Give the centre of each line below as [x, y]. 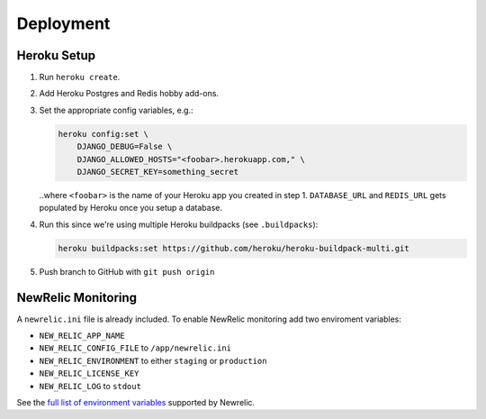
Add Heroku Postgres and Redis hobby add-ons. [129, 94]
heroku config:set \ [103, 134]
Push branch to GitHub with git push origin [127, 271]
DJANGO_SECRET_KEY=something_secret [157, 172]
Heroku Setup [56, 55]
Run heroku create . [80, 77]
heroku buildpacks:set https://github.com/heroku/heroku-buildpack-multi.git [234, 248]
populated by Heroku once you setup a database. [130, 208]
